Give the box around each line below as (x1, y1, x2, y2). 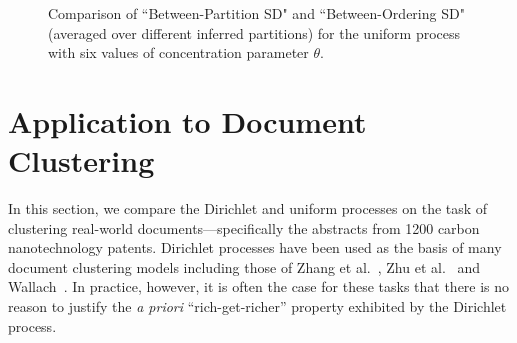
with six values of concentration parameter (48, 42, 309, 63)
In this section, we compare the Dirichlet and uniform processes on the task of (8, 198, 488, 219)
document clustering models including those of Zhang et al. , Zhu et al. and (8, 256, 481, 277)
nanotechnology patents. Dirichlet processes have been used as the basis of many (8, 237, 502, 258)
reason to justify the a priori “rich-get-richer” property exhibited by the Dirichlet (8, 296, 507, 317)
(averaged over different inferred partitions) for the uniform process (48, 22, 461, 43)
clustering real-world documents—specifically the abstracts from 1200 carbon (8, 217, 480, 238)
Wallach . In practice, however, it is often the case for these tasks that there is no (8, 276, 510, 297)
